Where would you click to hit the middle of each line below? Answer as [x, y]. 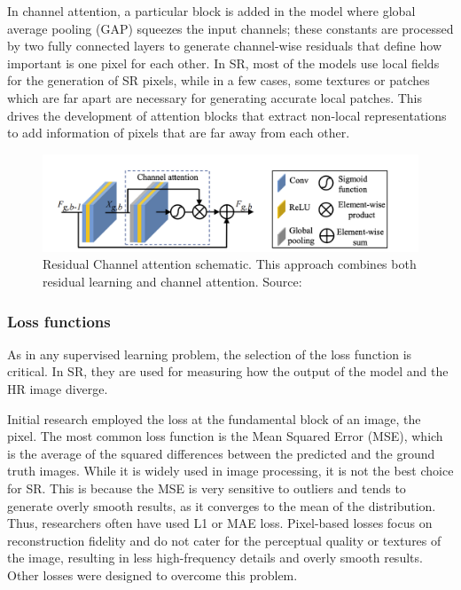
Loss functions [59, 321]
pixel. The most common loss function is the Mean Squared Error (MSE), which [225, 436]
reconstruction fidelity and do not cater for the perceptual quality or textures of [224, 540]
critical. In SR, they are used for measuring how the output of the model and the [228, 371]
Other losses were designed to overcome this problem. [152, 575]
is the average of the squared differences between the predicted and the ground [221, 453]
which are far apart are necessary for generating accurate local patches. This [215, 97]
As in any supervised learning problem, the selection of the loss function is [210, 354]
